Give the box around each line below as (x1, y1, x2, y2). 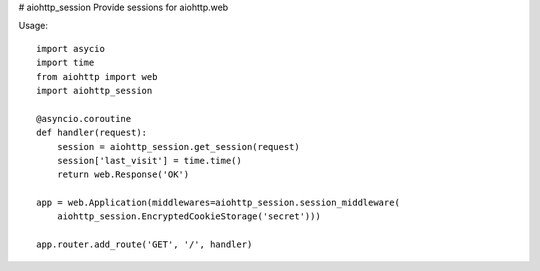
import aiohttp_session (36, 85, 153, 96)
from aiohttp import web (36, 71, 158, 82)
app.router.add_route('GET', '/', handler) (36, 239, 253, 250)
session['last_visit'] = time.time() (56, 155, 242, 166)
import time (36, 57, 95, 69)
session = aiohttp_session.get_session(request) (56, 141, 300, 152)
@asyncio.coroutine (36, 113, 132, 124)
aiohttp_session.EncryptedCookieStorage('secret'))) (56, 211, 322, 222)
